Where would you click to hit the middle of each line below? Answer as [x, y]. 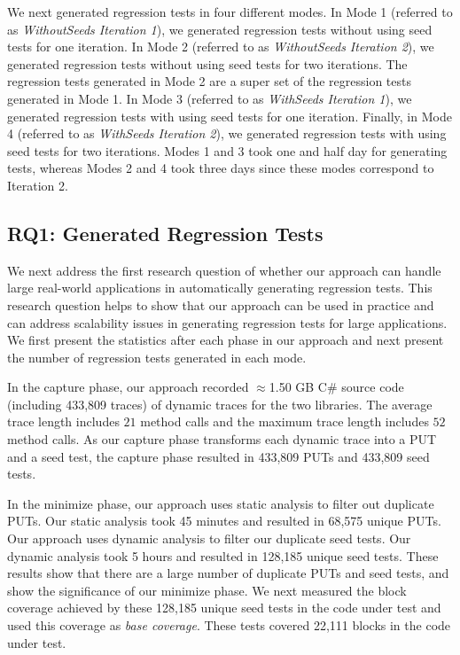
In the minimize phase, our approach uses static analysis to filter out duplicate [221, 503]
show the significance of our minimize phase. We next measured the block [207, 590]
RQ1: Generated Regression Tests [165, 233]
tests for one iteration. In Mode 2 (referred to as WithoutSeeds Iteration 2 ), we [221, 47]
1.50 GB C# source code [336, 387]
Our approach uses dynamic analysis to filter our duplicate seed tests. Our [209, 538]
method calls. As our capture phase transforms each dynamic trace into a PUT [222, 439]
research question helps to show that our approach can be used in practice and [221, 304]
